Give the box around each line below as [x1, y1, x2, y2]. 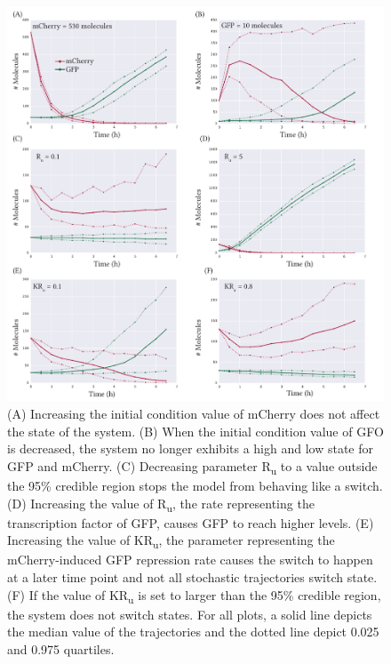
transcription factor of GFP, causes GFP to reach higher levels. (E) [7, 513, 374, 532]
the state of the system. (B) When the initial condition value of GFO [7, 421, 384, 440]
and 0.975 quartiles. [7, 639, 115, 658]
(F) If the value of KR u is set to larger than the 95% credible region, [7, 585, 381, 606]
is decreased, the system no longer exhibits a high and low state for [7, 439, 373, 458]
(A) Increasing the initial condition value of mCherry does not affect [7, 404, 380, 423]
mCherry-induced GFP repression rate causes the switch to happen [7, 550, 373, 569]
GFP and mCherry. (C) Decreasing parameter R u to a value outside [7, 456, 378, 477]
